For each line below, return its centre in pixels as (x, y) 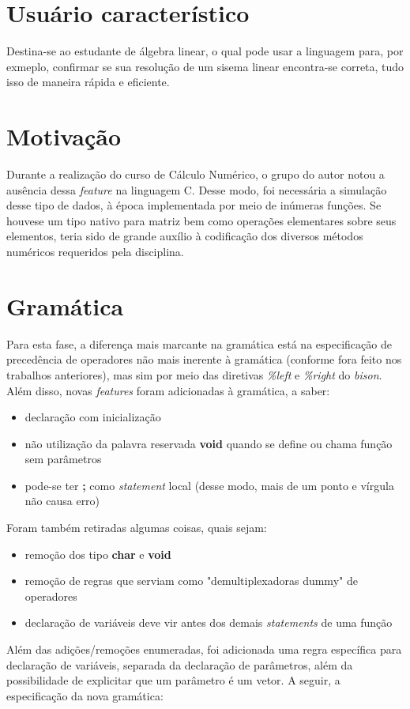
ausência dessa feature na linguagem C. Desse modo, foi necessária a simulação (197, 189)
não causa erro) (62, 501)
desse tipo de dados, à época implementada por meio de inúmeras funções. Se (194, 205)
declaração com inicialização (93, 417)
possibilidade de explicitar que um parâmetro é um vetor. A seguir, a (173, 680)
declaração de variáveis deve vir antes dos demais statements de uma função (209, 622)
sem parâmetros (63, 459)
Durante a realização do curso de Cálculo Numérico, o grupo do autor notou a (196, 174)
